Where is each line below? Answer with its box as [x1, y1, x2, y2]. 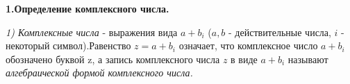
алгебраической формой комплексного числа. [6, 65, 193, 80]
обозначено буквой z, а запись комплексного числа [6, 51, 220, 66]
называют [287, 51, 328, 66]
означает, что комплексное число [178, 38, 318, 53]
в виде [231, 51, 258, 66]
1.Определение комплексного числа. [6, 1, 169, 15]
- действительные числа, [228, 24, 331, 39]
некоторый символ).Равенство [6, 38, 131, 53]
